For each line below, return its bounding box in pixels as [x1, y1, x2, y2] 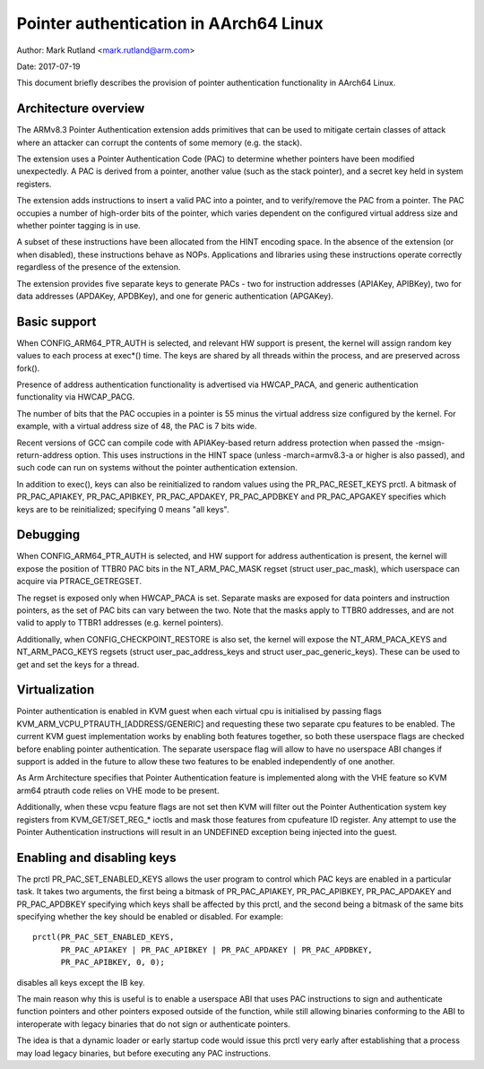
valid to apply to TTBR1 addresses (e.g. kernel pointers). [16, 617, 224, 628]
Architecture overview [16, 101, 145, 116]
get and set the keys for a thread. [16, 659, 140, 669]
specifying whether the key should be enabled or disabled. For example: [16, 911, 284, 922]
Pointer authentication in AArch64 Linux [16, 13, 324, 33]
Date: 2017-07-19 [16, 61, 81, 72]
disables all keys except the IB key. [16, 977, 145, 987]
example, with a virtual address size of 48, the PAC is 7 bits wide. [16, 421, 257, 432]
